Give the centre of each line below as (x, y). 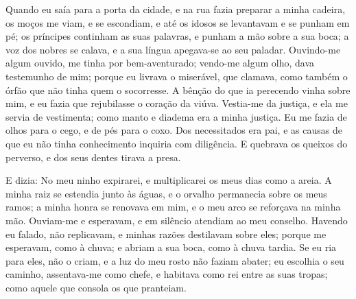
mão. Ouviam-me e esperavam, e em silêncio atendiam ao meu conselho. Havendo (177, 220)
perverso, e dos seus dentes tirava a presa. (93, 157)
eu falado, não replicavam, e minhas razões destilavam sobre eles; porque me (166, 234)
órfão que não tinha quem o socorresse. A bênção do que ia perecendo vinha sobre (178, 89)
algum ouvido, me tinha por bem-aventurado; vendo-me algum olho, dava (160, 63)
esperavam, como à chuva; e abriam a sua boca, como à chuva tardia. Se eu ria (171, 247)
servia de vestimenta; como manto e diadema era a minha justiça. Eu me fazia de (176, 116)
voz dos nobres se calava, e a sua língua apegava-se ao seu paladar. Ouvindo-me (173, 49)
